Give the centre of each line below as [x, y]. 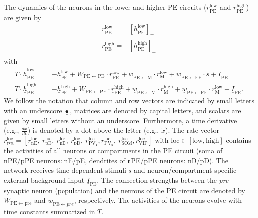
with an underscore [33, 110]
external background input [44, 180]
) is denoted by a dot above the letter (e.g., [93, 130]
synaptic [17, 190]
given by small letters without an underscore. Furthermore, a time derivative [121, 120]
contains [238, 140]
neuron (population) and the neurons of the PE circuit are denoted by [138, 190]
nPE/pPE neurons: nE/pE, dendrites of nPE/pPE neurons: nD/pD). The [116, 160]
